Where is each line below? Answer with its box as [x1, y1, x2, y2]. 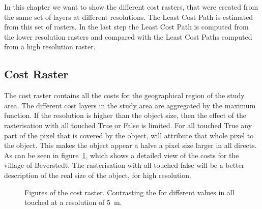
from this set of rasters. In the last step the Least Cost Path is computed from [4, 21, 249, 32]
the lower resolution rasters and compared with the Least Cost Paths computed [4, 31, 252, 42]
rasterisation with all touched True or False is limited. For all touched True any [4, 120, 252, 130]
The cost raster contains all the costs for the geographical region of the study [4, 90, 245, 101]
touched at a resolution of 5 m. [24, 197, 122, 207]
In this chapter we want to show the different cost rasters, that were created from [4, 2, 258, 12]
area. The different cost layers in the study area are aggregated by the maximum [4, 100, 256, 110]
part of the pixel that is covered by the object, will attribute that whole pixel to [4, 130, 254, 140]
